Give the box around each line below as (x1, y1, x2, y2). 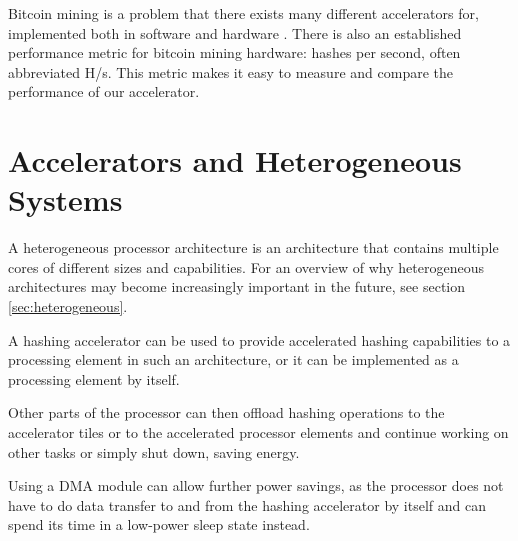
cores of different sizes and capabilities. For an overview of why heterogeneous (8, 256, 484, 277)
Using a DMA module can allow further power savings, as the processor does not (8, 475, 504, 496)
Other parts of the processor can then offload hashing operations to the (8, 402, 445, 423)
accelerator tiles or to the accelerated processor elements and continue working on (8, 422, 509, 443)
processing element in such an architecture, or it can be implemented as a (8, 349, 459, 370)
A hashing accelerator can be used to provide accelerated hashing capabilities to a (8, 329, 511, 350)
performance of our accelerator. (8, 81, 200, 102)
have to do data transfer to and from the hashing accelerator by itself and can (8, 494, 486, 515)
